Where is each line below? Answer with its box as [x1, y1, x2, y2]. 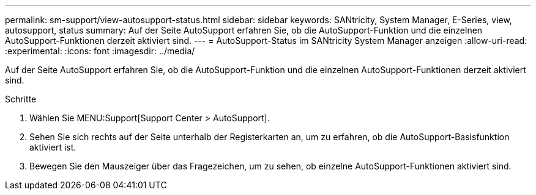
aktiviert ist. [29, 142, 76, 152]
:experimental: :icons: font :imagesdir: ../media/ [5, 46, 195, 56]
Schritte [5, 94, 37, 104]
